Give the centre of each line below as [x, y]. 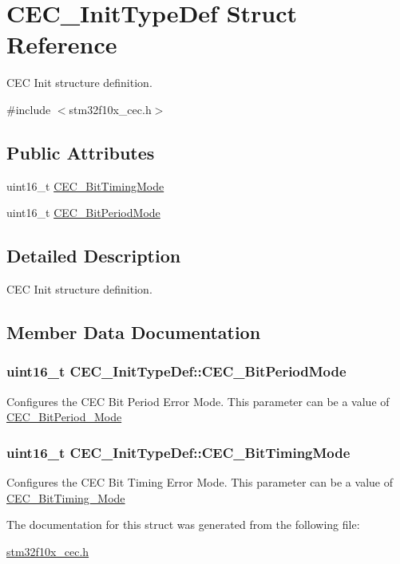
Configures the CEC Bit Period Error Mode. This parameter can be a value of [198, 401]
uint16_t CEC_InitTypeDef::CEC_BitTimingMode [178, 452]
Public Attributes [81, 152]
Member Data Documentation [134, 332]
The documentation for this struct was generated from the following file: [183, 525]
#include [29, 109]
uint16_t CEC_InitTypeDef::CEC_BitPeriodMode [176, 371]
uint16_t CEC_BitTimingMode [85, 185]
